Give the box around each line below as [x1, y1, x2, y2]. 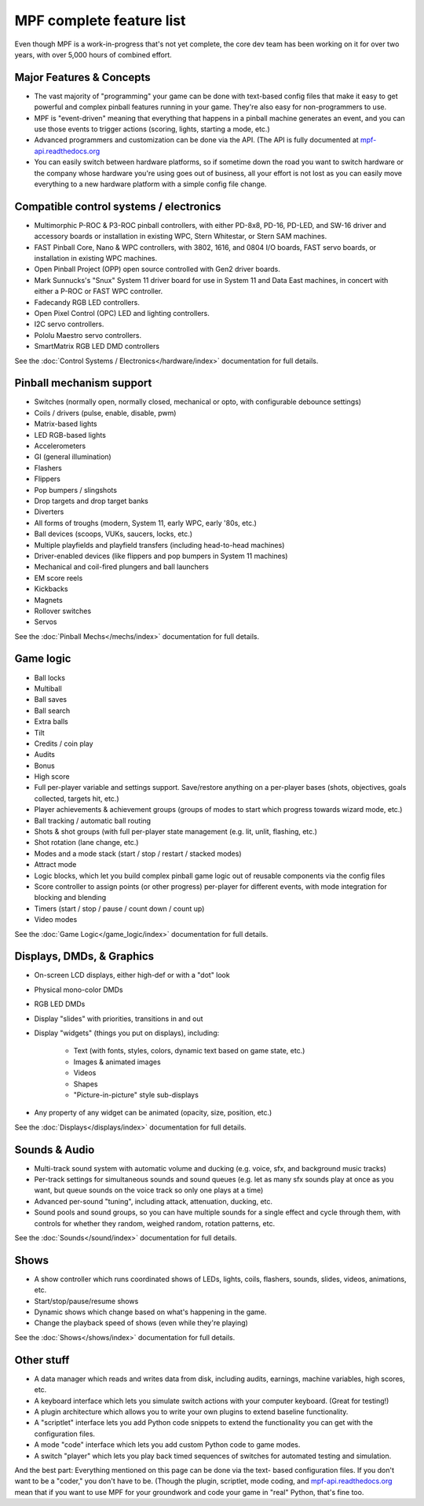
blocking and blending [34, 893, 107, 902]
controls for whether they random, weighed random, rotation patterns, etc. [34, 1218, 275, 1228]
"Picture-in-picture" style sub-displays [73, 1089, 199, 1100]
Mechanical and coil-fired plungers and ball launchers [34, 562, 210, 571]
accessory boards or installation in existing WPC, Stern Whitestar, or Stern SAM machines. [34, 232, 327, 241]
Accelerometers [34, 441, 86, 451]
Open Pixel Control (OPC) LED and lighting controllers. [34, 309, 210, 318]
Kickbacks [34, 584, 68, 593]
